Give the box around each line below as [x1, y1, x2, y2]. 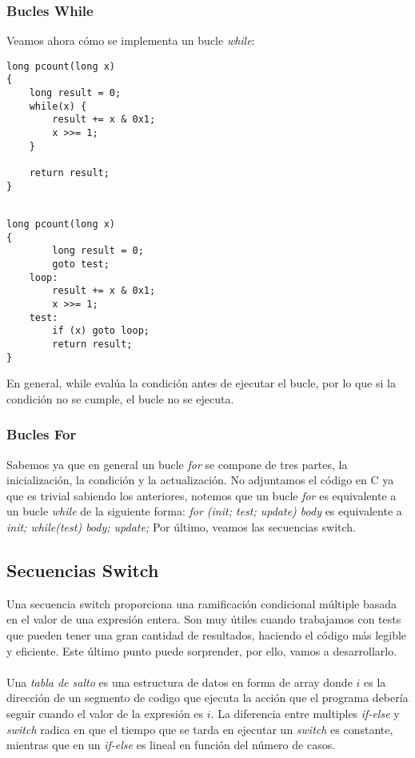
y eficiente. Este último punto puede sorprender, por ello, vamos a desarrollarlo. [6, 642, 397, 659]
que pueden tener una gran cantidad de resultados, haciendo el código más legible [6, 627, 407, 644]
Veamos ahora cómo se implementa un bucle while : [6, 32, 255, 49]
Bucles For [6, 424, 77, 444]
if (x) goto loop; [52, 325, 150, 337]
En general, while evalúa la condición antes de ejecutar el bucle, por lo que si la [6, 375, 396, 391]
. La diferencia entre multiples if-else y [210, 704, 400, 721]
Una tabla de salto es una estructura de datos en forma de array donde [6, 673, 353, 690]
